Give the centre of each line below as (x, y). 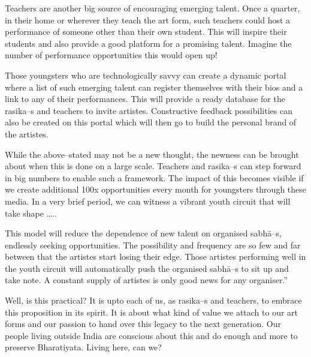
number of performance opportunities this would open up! (111, 55)
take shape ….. (31, 213)
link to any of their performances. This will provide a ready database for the (145, 99)
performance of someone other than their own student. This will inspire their (146, 31)
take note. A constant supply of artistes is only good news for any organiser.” (147, 280)
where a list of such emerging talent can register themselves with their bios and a (154, 87)
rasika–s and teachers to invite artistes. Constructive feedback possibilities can (149, 110)
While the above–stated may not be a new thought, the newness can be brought (152, 154)
